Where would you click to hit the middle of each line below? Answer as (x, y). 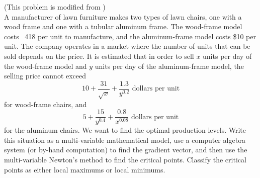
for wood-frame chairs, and (46, 104)
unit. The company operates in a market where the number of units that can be (127, 46)
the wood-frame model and (46, 66)
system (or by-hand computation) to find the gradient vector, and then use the (126, 150)
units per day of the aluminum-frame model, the (169, 66)
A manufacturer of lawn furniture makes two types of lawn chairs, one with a (123, 16)
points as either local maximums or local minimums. (85, 169)
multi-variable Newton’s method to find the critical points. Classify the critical (125, 160)
